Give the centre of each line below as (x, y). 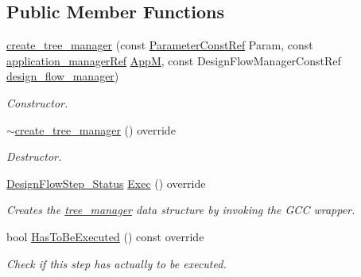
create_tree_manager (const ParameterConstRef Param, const (160, 45)
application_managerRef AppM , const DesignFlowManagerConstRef (174, 60)
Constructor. (37, 102)
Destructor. (34, 156)
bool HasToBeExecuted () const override (105, 236)
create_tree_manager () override (95, 129)
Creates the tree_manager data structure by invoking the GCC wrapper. (181, 210)
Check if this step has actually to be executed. (116, 263)
